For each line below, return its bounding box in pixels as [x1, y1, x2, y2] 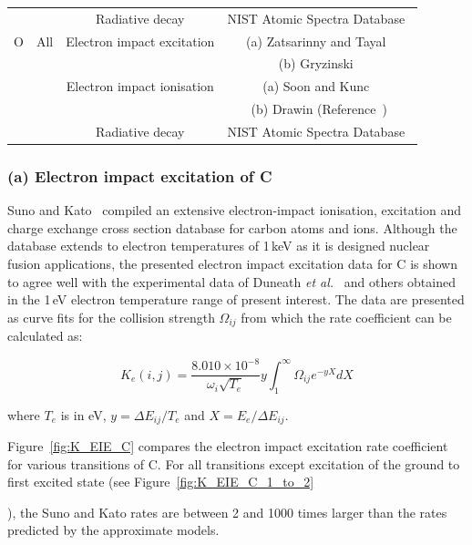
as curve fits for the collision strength [7, 307, 215, 326]
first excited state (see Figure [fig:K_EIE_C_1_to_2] [7, 472, 314, 491]
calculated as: [7, 326, 83, 345]
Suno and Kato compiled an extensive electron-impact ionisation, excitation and [7, 201, 462, 220]
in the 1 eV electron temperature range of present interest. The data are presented [7, 290, 465, 309]
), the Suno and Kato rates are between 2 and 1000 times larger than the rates [7, 502, 447, 521]
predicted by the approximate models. [7, 520, 220, 540]
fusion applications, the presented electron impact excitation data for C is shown [7, 254, 458, 273]
